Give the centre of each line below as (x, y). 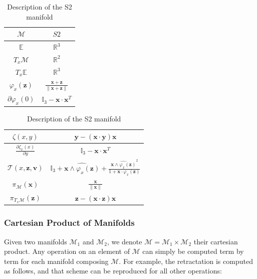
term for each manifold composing (56, 261)
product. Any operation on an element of (67, 251)
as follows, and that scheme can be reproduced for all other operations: (113, 271)
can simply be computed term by (193, 251)
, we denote (124, 241)
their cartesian (216, 241)
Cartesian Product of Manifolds (69, 223)
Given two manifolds (36, 241)
